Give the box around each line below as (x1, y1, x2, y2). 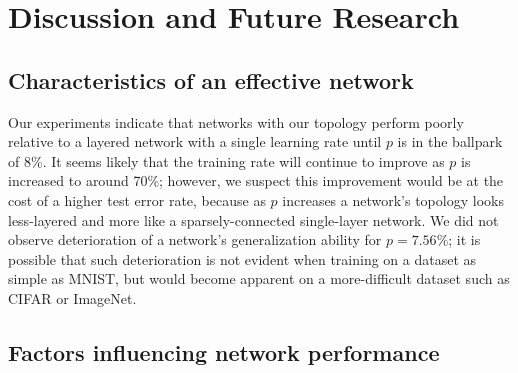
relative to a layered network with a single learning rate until (8, 131, 382, 152)
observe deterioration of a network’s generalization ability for (8, 229, 382, 250)
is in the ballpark (397, 131, 503, 152)
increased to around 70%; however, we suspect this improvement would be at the (8, 170, 504, 191)
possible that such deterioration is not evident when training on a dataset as (8, 248, 477, 269)
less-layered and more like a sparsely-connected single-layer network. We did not (8, 209, 499, 230)
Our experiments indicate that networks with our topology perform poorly (8, 111, 464, 132)
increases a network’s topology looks (282, 189, 504, 210)
